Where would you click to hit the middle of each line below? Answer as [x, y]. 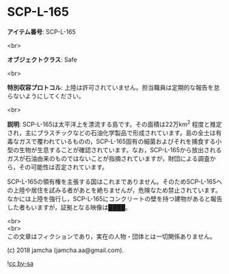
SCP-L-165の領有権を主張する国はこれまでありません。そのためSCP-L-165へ [115, 182]
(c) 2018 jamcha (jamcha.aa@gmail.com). [66, 250]
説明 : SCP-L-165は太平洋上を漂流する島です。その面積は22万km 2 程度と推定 [114, 123]
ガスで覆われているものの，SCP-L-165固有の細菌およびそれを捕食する [117, 141]
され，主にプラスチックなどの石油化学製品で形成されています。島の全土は [111, 133]
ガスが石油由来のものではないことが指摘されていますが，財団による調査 [109, 158]
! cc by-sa [21, 263]
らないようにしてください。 [46, 96]
